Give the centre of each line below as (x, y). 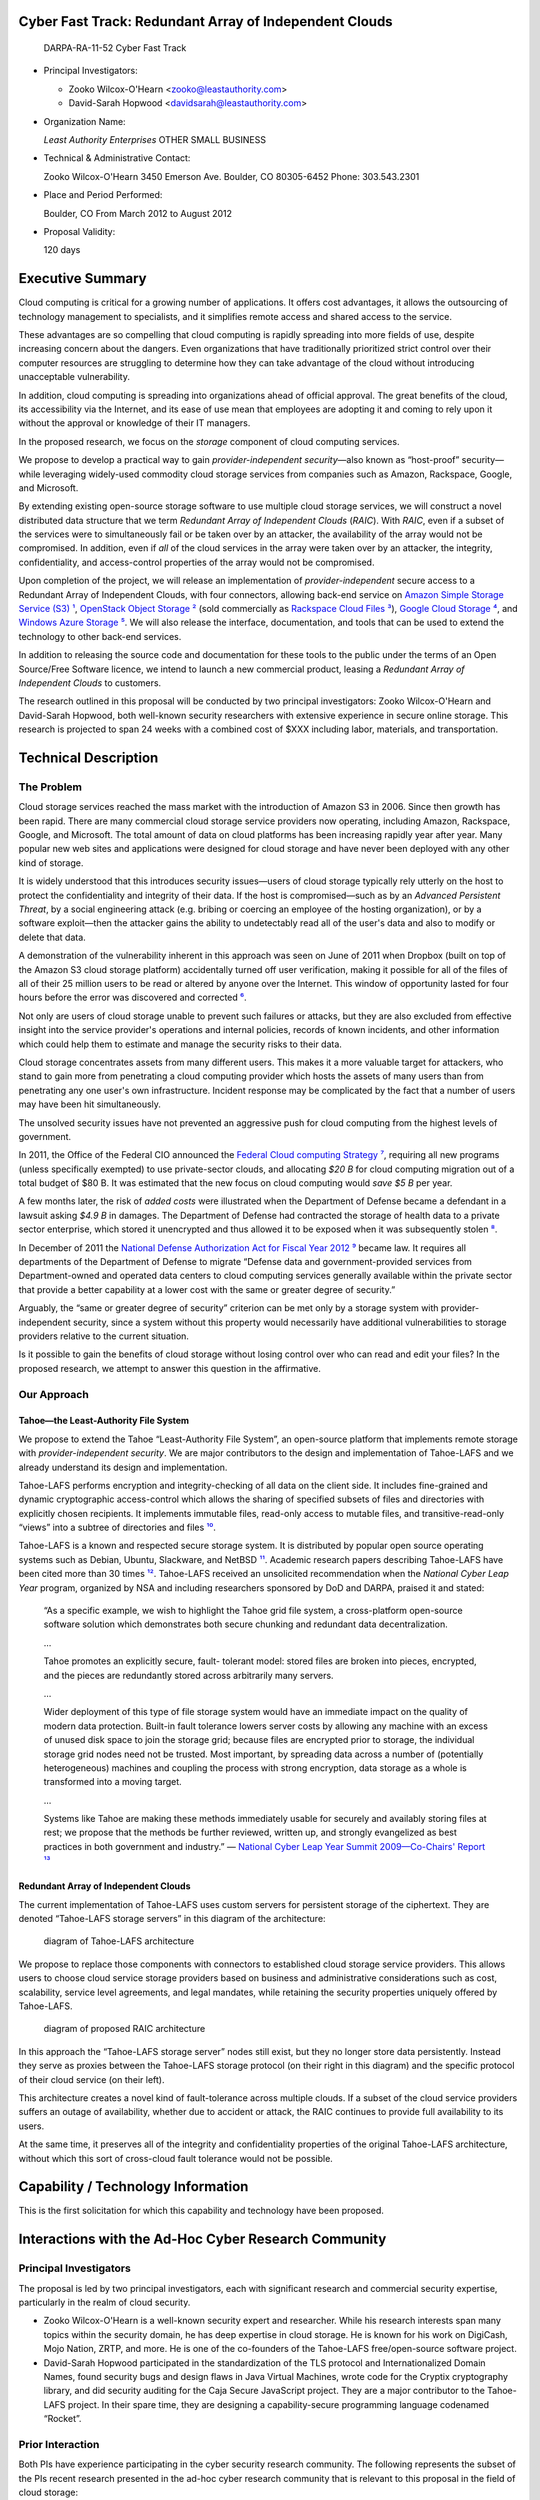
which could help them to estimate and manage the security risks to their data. (180, 1044)
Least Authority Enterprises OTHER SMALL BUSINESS (155, 139)
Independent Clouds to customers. (90, 682)
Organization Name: (84, 121)
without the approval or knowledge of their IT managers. (134, 423)
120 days (62, 250)
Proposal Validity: (79, 231)
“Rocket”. (62, 2419)
